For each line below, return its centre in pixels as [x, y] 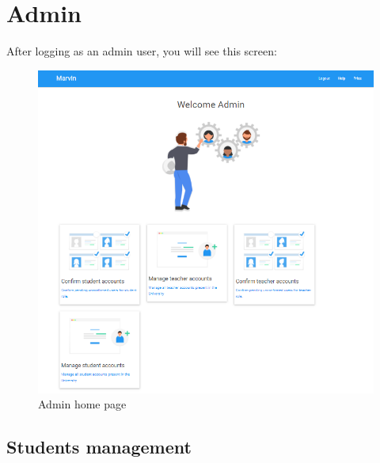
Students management [99, 447]
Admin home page [82, 404]
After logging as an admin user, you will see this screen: [142, 51]
